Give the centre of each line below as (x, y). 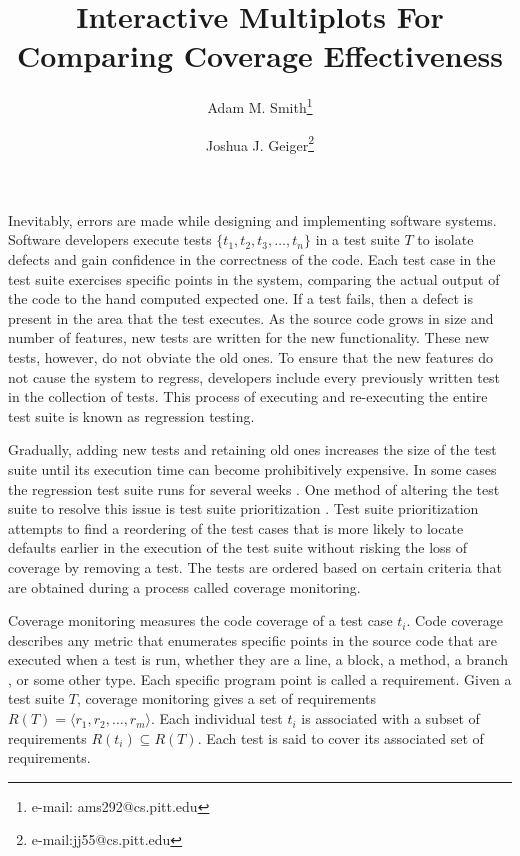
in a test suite (357, 239)
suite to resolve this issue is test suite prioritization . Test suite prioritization (243, 508)
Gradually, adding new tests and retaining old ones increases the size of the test (252, 449)
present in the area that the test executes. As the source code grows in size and (251, 317)
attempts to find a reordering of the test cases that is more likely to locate (236, 527)
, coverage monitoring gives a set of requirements (227, 698)
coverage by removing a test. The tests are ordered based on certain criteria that (255, 566)
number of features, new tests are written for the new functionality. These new (249, 337)
